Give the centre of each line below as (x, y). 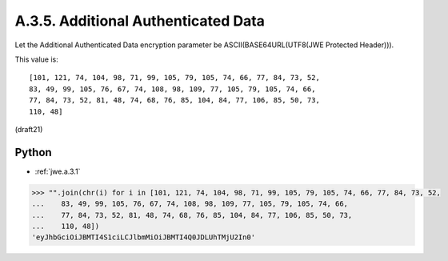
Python (33, 152)
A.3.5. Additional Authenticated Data (140, 21)
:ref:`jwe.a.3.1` (58, 171)
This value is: (37, 59)
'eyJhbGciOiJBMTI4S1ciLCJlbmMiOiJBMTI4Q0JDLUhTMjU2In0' (144, 237)
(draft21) (29, 129)
